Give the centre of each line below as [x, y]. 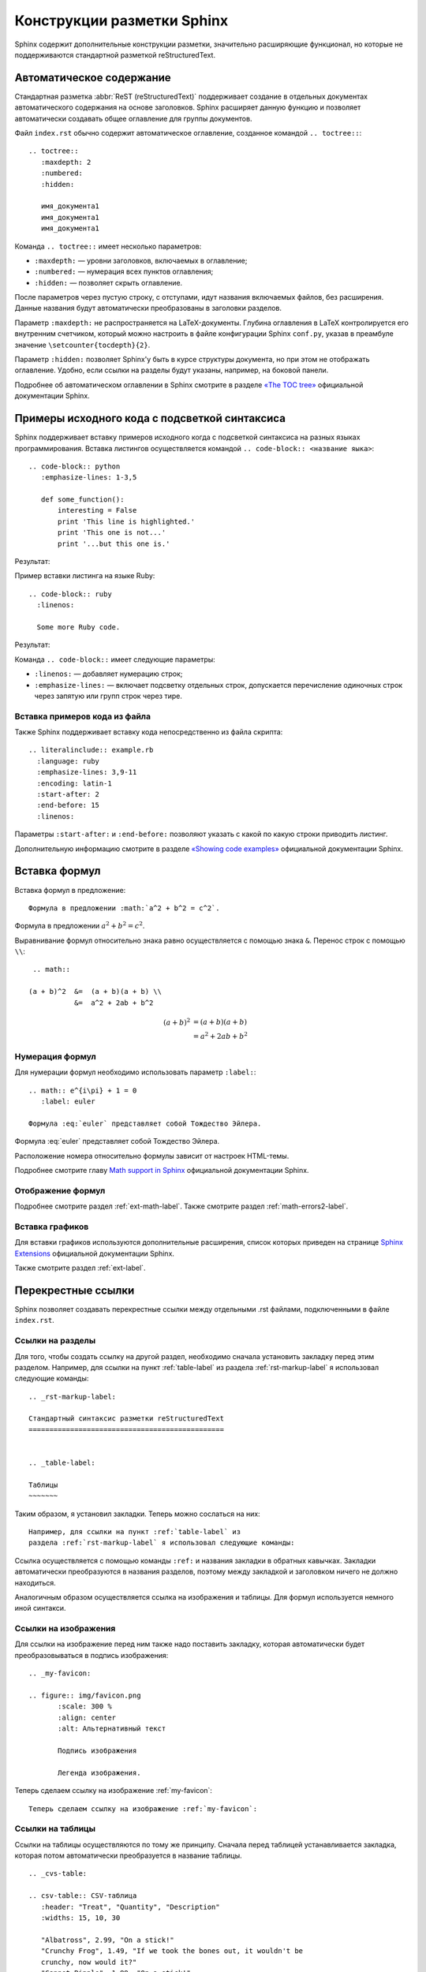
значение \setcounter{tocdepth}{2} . [82, 345]
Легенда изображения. [99, 1772]
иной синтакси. [40, 1608]
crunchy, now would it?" [89, 1962]
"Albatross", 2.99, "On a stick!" [108, 1940]
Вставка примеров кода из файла [83, 716]
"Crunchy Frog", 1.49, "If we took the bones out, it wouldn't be [172, 1951]
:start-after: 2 [68, 794]
